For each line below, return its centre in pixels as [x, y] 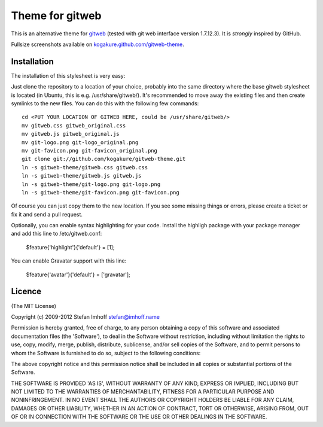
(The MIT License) [34, 306]
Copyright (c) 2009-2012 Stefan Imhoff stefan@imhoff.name [85, 316]
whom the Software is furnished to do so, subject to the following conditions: [106, 353]
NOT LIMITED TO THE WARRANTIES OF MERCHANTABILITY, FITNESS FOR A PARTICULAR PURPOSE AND [143, 392]
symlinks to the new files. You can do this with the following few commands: [105, 103]
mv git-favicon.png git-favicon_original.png [90, 150]
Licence [26, 292]
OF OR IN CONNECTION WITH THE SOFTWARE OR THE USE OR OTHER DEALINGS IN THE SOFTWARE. [139, 417]
